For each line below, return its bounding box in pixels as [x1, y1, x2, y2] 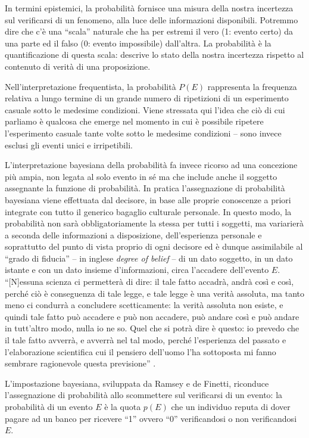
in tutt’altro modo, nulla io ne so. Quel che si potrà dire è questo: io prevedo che [5, 322, 299, 334]
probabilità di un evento [5, 400, 93, 412]
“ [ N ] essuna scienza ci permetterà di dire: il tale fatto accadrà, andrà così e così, [5, 275, 294, 288]
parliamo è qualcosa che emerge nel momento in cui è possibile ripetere [5, 115, 264, 128]
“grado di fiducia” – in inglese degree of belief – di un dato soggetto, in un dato [5, 251, 293, 264]
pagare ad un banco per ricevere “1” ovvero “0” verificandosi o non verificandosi [5, 412, 297, 424]
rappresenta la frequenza [207, 80, 297, 92]
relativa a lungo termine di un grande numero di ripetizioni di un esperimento [5, 92, 289, 104]
